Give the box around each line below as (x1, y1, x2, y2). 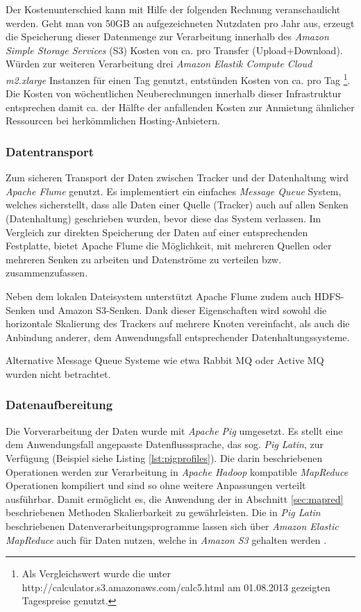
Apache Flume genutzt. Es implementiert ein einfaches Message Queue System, (6, 183, 342, 198)
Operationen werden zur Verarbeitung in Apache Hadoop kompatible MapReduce (6, 464, 349, 479)
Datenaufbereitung (6, 396, 113, 413)
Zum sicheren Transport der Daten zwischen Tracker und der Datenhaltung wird (6, 170, 349, 185)
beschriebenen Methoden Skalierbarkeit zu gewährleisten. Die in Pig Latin (6, 505, 321, 520)
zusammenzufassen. (6, 265, 88, 280)
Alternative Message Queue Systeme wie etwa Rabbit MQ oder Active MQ (6, 353, 324, 367)
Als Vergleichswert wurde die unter (22, 566, 171, 581)
